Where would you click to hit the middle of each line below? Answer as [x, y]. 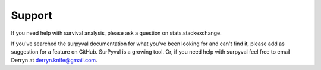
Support [32, 15]
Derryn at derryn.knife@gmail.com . [54, 60]
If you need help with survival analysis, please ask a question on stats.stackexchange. [117, 33]
